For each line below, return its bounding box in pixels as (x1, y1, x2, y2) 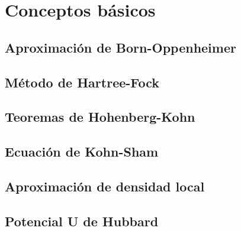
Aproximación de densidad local (5, 177, 205, 195)
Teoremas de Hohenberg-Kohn (5, 108, 195, 126)
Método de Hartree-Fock (5, 73, 160, 91)
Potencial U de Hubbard (5, 212, 159, 230)
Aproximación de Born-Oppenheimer (5, 38, 236, 56)
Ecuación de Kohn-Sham (5, 142, 159, 161)
